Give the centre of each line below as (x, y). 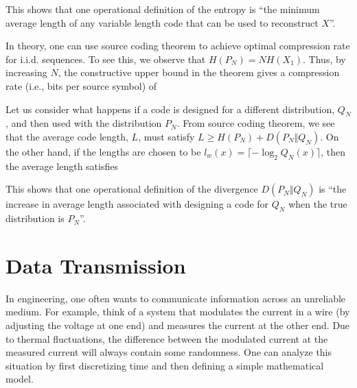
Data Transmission (96, 265)
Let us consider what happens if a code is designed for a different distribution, (170, 109)
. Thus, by (324, 59)
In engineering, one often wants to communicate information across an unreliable (176, 298)
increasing (26, 72)
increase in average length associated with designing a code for (137, 204)
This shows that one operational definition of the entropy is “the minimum (163, 9)
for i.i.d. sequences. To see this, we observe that (106, 59)
